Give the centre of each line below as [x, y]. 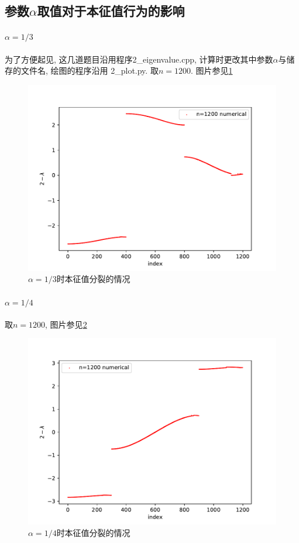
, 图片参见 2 [66, 324]
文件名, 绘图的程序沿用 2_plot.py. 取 [90, 71]
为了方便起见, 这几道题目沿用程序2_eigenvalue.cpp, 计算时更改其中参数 [139, 59]
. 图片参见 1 [212, 71]
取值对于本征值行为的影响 [111, 11]
